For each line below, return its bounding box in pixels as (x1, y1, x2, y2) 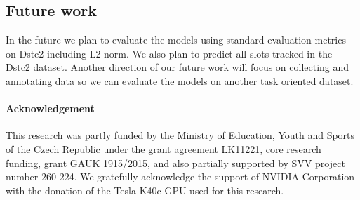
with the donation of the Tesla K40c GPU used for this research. (6, 182, 284, 197)
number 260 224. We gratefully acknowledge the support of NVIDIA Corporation (6, 169, 355, 184)
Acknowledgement (6, 101, 95, 116)
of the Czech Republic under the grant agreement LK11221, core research (6, 141, 321, 156)
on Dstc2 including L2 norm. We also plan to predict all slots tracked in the (6, 46, 333, 60)
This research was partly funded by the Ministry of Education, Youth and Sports (6, 128, 355, 142)
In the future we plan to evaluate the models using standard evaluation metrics (6, 32, 346, 47)
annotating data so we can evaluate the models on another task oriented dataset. (6, 73, 354, 88)
